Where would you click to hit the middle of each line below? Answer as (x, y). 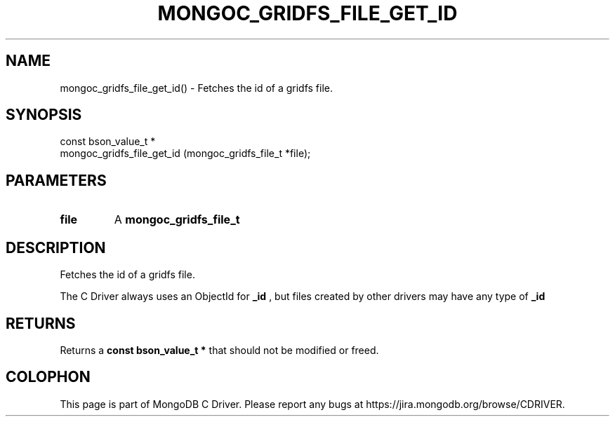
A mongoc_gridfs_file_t (177, 220)
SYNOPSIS (44, 115)
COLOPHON (48, 377)
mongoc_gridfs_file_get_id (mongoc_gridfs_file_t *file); (185, 154)
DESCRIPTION (56, 247)
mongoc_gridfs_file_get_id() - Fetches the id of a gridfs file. (197, 88)
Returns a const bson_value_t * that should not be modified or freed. (219, 350)
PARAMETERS (56, 180)
